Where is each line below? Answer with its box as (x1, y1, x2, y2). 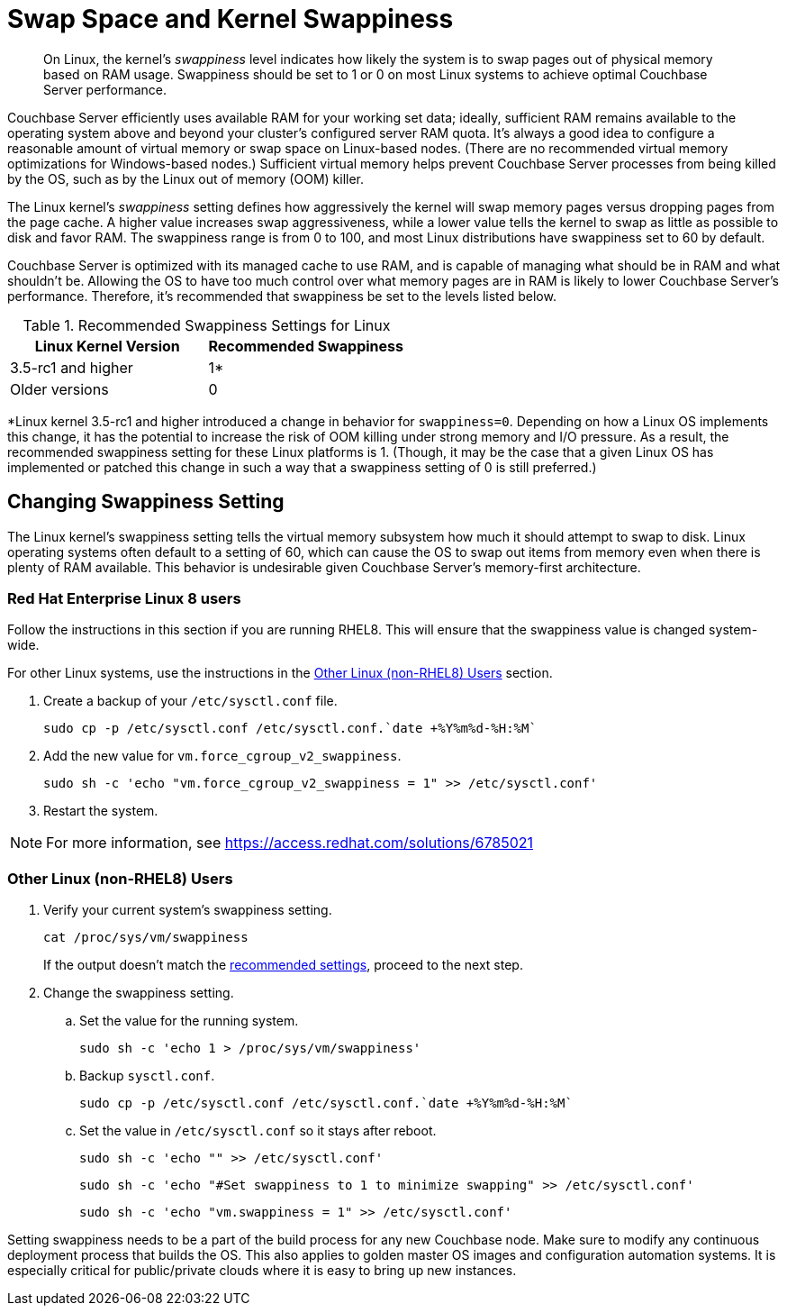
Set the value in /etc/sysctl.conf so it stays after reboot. (79, 1123, 437, 1139)
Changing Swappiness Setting (7, 490, 285, 514)
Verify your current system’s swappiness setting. (43, 902, 332, 918)
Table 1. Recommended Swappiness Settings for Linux (23, 315, 391, 334)
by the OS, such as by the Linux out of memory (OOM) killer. (7, 170, 365, 187)
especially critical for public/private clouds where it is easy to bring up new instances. (7, 1263, 517, 1279)
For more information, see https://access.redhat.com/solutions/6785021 (46, 834, 534, 853)
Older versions (10, 379, 109, 398)
